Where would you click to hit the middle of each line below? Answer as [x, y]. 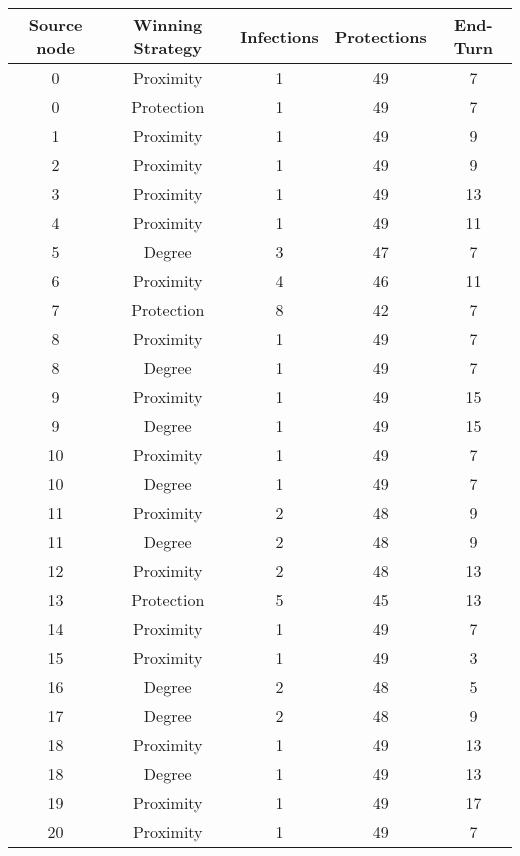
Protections [380, 36]
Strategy [167, 47]
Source [55, 24]
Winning [168, 24]
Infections [279, 36]
